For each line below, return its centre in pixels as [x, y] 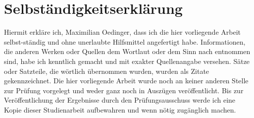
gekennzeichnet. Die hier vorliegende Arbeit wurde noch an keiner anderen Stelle [126, 81]
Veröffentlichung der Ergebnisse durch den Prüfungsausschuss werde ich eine [120, 100]
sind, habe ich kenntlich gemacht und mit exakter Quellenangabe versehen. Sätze [127, 61]
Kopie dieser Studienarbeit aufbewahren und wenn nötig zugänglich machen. [120, 109]
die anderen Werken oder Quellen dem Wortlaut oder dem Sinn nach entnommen [127, 51]
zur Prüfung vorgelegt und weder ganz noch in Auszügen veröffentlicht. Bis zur [124, 90]
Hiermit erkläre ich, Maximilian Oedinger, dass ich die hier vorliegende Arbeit [123, 32]
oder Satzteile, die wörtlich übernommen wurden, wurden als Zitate [107, 71]
